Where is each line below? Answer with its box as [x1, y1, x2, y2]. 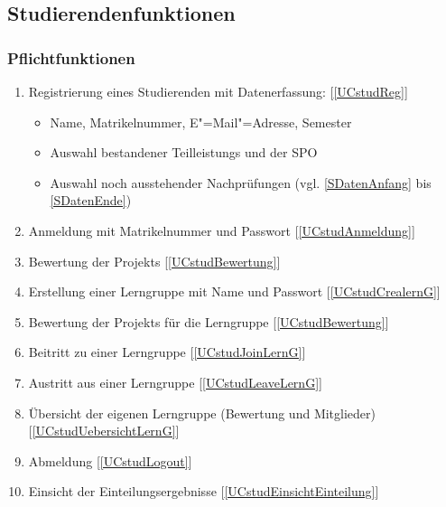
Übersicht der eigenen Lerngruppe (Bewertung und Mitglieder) [28, 403, 376, 422]
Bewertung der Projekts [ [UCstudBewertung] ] [28, 251, 281, 270]
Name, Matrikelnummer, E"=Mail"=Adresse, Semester [50, 112, 352, 131]
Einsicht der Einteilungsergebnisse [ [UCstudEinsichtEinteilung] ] [28, 482, 379, 501]
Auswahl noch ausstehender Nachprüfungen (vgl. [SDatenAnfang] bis [50, 173, 432, 192]
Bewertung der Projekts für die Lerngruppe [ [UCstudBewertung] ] [28, 312, 389, 331]
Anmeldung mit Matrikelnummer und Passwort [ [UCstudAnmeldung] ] [28, 221, 415, 239]
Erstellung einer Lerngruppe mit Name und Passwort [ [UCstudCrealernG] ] [28, 282, 441, 301]
